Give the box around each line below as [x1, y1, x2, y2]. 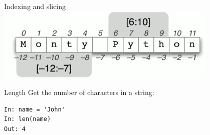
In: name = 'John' [4, 105, 65, 113]
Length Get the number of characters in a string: [4, 87, 154, 97]
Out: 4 [4, 125, 26, 132]
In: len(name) [4, 115, 51, 123]
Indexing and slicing [4, 1, 66, 11]
